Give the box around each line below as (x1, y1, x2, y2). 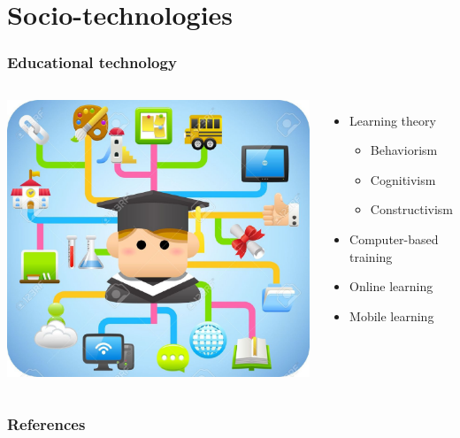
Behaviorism (370, 141, 438, 159)
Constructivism (370, 200, 453, 219)
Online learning (349, 277, 433, 296)
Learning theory (349, 111, 436, 129)
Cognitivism (370, 170, 436, 188)
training (349, 247, 393, 265)
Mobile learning (349, 306, 434, 325)
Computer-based (349, 229, 439, 248)
